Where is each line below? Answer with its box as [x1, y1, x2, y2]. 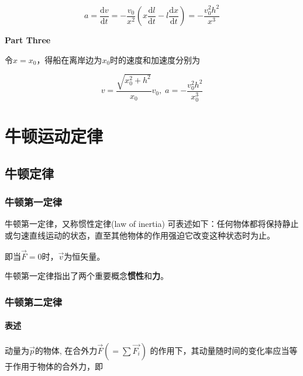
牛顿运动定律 [5, 124, 104, 148]
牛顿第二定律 [5, 294, 63, 309]
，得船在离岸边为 [36, 53, 102, 65]
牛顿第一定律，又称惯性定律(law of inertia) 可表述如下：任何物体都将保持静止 [5, 218, 299, 230]
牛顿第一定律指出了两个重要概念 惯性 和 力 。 [5, 270, 168, 282]
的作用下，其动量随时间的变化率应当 [150, 344, 290, 356]
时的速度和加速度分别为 [110, 53, 201, 65]
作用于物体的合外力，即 [12, 360, 103, 372]
